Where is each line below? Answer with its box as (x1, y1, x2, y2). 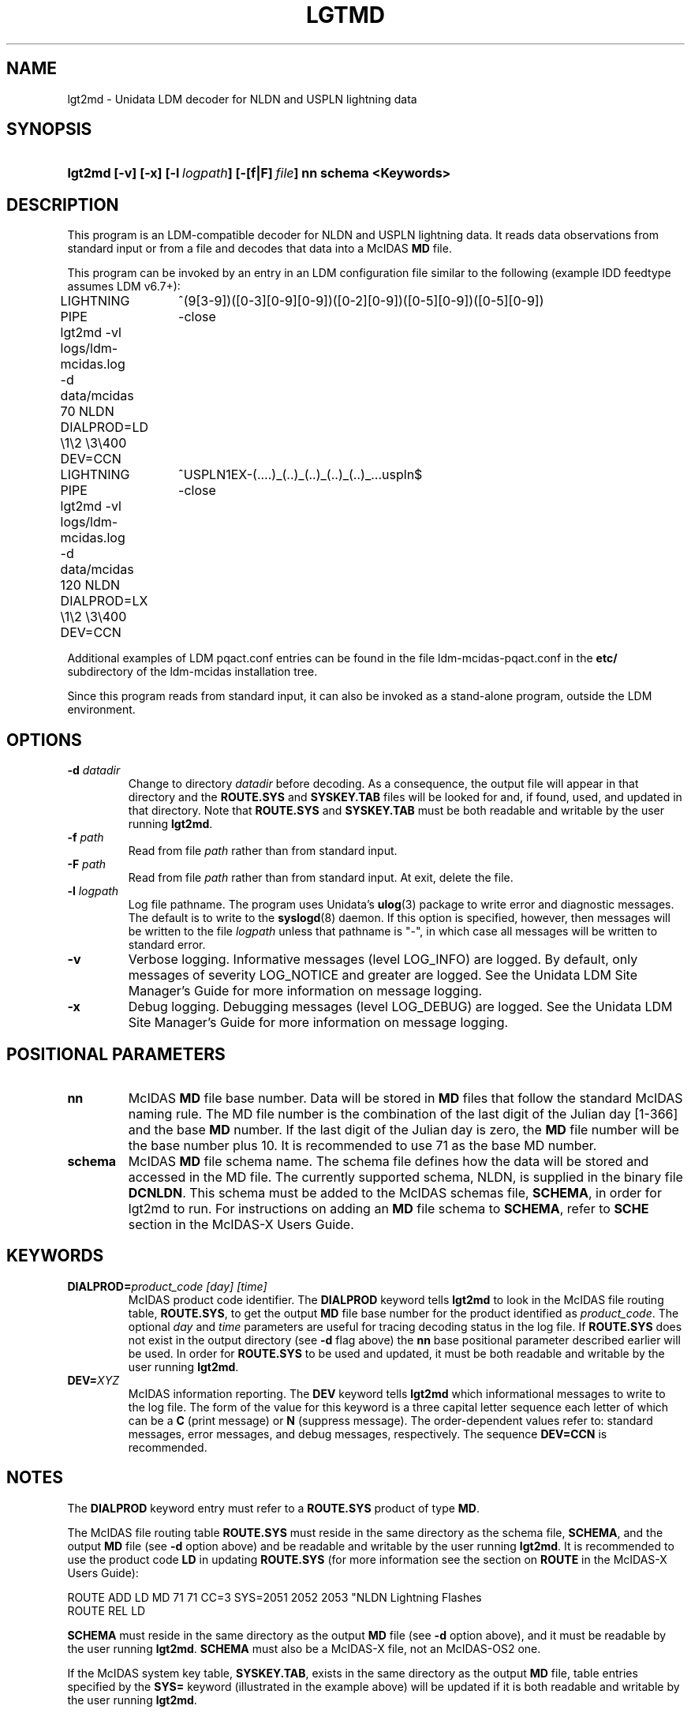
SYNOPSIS (6, 119, 92, 140)
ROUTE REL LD (67, 1603, 146, 1617)
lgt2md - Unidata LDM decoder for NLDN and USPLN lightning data (67, 92, 417, 106)
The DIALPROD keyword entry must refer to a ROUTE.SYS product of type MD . (67, 1501, 480, 1515)
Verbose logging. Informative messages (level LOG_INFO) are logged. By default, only (128, 951, 638, 968)
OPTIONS (6, 729, 82, 750)
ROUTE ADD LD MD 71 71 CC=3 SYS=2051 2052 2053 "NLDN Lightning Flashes (67, 1590, 482, 1604)
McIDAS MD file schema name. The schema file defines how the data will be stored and (128, 1153, 649, 1169)
